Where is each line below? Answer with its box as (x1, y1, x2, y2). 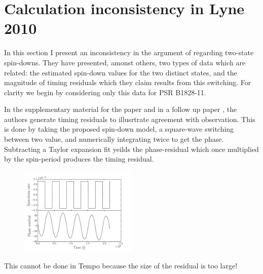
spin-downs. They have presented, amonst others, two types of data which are (4, 57, 246, 67)
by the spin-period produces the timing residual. (4, 153, 154, 164)
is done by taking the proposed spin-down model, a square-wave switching (4, 124, 234, 134)
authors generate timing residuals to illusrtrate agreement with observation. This (4, 113, 255, 124)
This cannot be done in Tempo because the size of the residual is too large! (4, 260, 238, 271)
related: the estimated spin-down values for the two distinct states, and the (4, 67, 237, 77)
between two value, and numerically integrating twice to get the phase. (4, 134, 224, 144)
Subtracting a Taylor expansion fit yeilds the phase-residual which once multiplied (4, 143, 259, 154)
